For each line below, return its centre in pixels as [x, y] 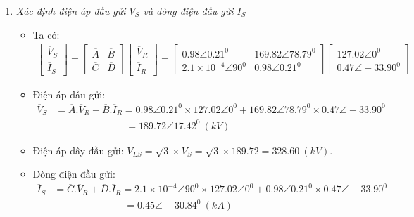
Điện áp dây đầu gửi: [78, 150]
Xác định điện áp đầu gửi [71, 11]
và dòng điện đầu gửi [188, 11]
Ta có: [46, 34]
